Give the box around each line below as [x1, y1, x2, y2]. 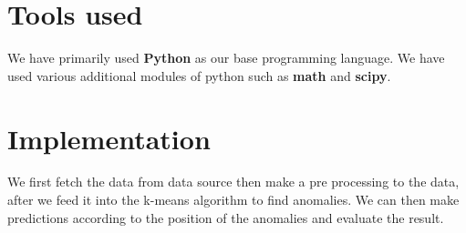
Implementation [7, 119, 211, 157]
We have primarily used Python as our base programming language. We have [7, 48, 445, 67]
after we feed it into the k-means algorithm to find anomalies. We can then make [7, 190, 460, 209]
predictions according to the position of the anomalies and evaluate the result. [7, 208, 444, 227]
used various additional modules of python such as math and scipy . [7, 66, 391, 85]
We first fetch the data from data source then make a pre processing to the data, [7, 172, 460, 191]
